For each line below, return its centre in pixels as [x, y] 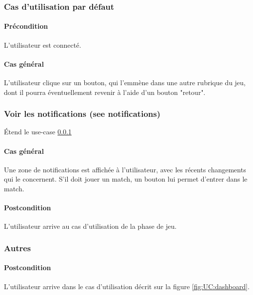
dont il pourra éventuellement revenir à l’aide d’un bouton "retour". [105, 92]
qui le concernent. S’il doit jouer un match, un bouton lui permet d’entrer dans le [126, 179]
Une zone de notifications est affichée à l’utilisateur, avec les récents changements [125, 169]
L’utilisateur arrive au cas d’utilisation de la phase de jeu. [90, 226]
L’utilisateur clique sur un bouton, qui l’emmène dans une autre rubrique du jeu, [125, 83]
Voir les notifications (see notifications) [82, 114]
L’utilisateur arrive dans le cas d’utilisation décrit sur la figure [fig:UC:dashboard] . [127, 286]
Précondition [26, 26]
